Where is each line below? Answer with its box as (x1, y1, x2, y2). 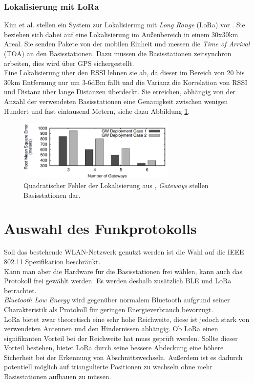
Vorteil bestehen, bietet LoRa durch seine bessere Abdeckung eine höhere (4, 342, 224, 353)
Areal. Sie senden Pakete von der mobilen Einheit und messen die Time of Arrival (4, 39, 250, 49)
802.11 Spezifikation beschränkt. (4, 256, 101, 266)
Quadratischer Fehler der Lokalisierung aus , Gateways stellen (23, 180, 209, 191)
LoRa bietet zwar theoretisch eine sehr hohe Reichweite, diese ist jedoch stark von (4, 314, 250, 324)
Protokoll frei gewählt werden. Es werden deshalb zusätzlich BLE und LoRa (4, 276, 232, 286)
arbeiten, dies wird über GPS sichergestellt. (4, 58, 134, 68)
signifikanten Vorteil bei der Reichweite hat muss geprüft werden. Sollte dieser (4, 333, 238, 343)
